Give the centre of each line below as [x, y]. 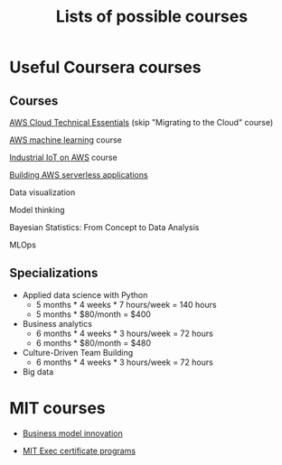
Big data [38, 371]
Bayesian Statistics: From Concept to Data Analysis [104, 227]
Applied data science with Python [85, 294]
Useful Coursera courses [105, 67]
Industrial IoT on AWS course [63, 157]
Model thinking [37, 210]
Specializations [54, 273]
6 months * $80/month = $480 [94, 343]
